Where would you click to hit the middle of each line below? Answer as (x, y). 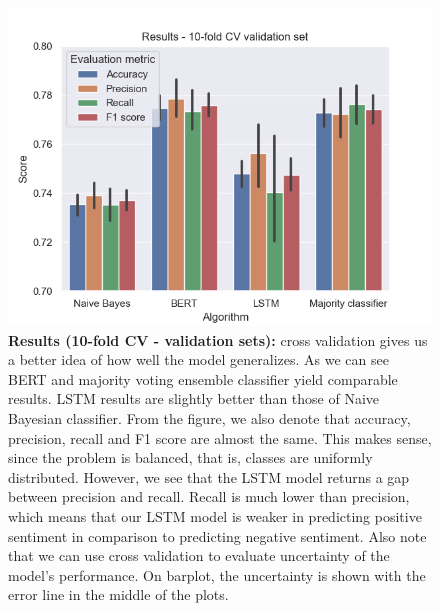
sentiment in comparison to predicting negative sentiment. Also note (217, 535)
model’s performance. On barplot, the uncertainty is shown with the (217, 574)
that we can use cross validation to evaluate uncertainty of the (199, 555)
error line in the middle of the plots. (118, 594)
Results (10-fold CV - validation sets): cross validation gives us (218, 339)
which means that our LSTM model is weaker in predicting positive (215, 515)
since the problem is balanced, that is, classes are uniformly (190, 457)
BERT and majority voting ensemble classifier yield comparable (203, 378)
